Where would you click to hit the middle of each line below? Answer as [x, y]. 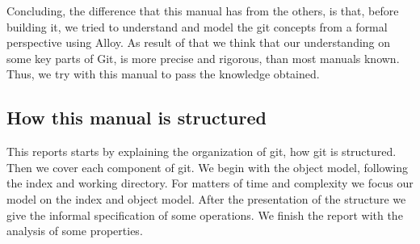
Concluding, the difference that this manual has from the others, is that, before [203, 11]
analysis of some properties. [75, 231]
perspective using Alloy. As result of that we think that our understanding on [199, 42]
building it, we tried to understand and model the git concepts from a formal [197, 26]
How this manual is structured [136, 118]
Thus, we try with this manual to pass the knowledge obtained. [163, 74]
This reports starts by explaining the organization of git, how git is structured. [202, 151]
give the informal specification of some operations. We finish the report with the [205, 215]
